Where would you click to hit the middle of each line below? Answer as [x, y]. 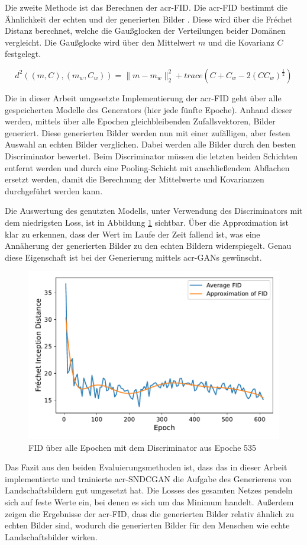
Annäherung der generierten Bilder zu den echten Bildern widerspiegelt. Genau [148, 246]
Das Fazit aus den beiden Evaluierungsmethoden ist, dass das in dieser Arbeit [146, 467]
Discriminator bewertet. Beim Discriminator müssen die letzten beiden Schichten [151, 156]
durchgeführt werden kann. [54, 190]
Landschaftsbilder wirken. [51, 536]
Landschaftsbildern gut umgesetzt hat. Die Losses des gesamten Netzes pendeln [149, 490]
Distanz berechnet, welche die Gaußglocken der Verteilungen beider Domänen [145, 31]
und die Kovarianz [241, 42]
